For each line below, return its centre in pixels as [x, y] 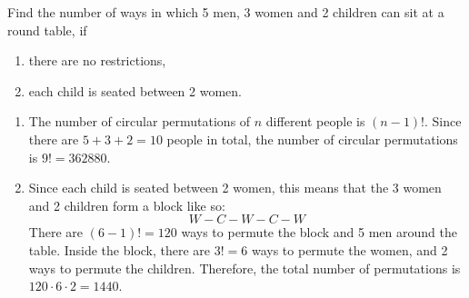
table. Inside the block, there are [120, 249]
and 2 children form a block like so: [127, 205]
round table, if [47, 30]
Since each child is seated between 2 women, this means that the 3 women [235, 188]
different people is [315, 121]
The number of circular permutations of [140, 121]
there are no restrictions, [97, 60]
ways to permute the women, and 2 [349, 249]
